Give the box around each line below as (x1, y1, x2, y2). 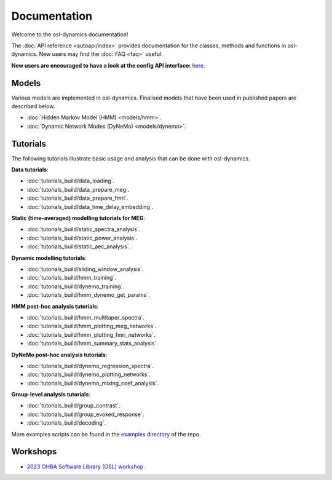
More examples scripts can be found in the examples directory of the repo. (11, 430, 201, 438)
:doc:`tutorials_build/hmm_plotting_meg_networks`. (26, 323, 157, 330)
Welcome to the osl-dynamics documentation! (11, 31, 128, 38)
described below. (11, 103, 55, 110)
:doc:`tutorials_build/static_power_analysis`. (26, 234, 138, 242)
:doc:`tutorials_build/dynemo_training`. (26, 283, 124, 290)
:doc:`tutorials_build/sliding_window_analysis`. (26, 266, 144, 273)
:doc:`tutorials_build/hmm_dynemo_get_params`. (26, 291, 151, 299)
